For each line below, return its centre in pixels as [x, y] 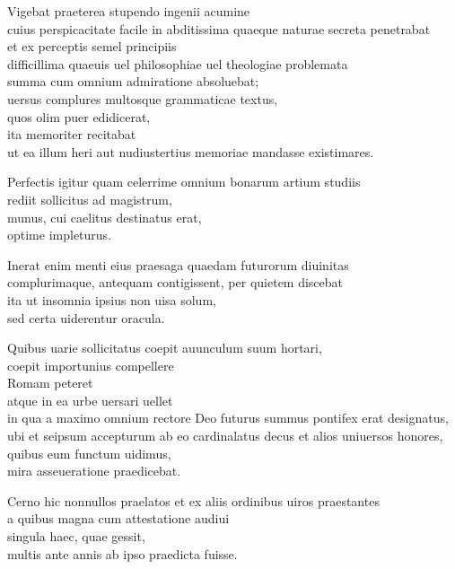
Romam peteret [50, 383]
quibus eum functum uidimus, [89, 453]
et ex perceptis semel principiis [92, 46]
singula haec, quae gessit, [76, 536]
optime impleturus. [60, 235]
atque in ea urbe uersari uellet [90, 400]
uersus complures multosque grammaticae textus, [143, 98]
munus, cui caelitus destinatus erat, [105, 217]
